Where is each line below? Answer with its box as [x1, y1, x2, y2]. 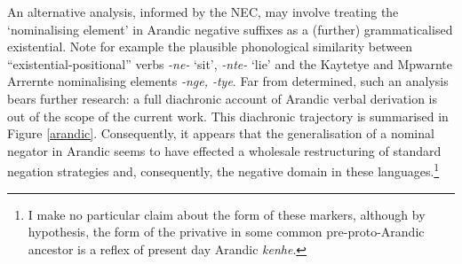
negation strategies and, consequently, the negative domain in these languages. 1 [7, 159, 440, 180]
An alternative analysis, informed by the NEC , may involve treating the [7, 3, 399, 20]
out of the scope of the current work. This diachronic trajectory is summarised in [7, 106, 449, 125]
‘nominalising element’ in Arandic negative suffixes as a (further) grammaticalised [7, 19, 453, 38]
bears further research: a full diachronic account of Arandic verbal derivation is [7, 89, 438, 107]
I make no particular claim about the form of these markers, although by [28, 205, 426, 223]
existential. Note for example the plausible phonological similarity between [7, 37, 413, 56]
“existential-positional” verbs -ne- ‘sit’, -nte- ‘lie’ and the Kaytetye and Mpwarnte [7, 54, 452, 73]
